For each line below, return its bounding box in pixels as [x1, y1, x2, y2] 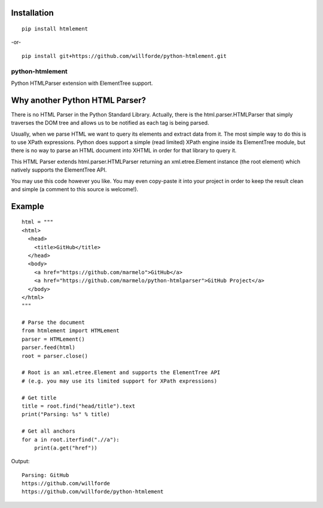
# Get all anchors [22, 428, 76, 434]
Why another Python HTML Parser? [11, 95, 147, 105]
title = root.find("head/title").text [22, 402, 136, 409]
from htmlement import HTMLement [22, 328, 120, 334]
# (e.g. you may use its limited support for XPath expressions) [22, 377, 218, 384]
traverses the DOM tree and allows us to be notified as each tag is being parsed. [11, 120, 209, 127]
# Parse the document [22, 319, 85, 326]
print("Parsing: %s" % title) [22, 411, 111, 418]
